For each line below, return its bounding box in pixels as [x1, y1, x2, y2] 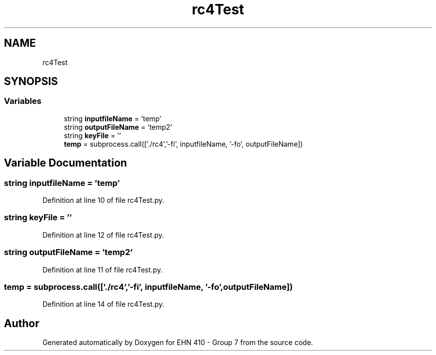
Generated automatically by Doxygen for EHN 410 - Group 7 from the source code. [42, 338, 313, 347]
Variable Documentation [4, 157, 127, 170]
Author [4, 317, 39, 330]
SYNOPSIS [4, 75, 58, 88]
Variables [4, 96, 42, 106]
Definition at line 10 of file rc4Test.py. [42, 196, 164, 205]
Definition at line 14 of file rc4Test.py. [42, 300, 165, 309]
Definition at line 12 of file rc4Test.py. [42, 230, 164, 239]
